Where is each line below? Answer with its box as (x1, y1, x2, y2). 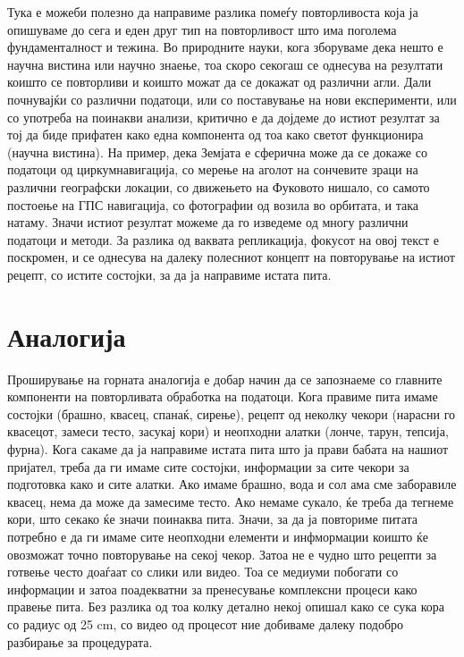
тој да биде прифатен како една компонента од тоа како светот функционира (7, 125, 424, 144)
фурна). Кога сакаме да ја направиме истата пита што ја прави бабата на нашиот (7, 440, 449, 458)
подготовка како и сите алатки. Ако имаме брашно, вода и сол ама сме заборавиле (7, 475, 457, 493)
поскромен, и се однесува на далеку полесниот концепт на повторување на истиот (7, 248, 455, 266)
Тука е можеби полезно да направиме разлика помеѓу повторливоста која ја (7, 3, 418, 21)
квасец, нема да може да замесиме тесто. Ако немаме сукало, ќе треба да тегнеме (7, 492, 454, 510)
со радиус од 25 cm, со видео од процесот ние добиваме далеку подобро (7, 614, 404, 633)
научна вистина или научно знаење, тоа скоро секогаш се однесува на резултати (7, 55, 443, 73)
